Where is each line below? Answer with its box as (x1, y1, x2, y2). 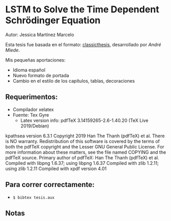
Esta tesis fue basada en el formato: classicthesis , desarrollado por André (5, 41, 162, 47)
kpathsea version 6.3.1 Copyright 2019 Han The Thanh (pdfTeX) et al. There (5, 133, 165, 139)
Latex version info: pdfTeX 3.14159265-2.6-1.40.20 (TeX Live (20, 117, 149, 123)
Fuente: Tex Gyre (12, 112, 49, 118)
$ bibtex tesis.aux (12, 195, 55, 200)
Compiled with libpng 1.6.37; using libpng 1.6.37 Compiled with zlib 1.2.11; (5, 160, 159, 166)
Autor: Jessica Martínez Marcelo (5, 31, 74, 38)
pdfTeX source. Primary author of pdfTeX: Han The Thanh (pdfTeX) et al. (5, 154, 159, 160)
